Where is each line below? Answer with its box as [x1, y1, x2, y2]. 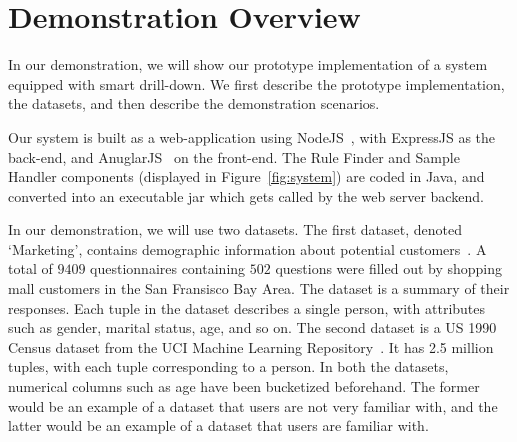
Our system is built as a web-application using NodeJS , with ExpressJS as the [8, 126, 496, 147]
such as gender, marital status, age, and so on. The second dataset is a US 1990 [8, 317, 497, 338]
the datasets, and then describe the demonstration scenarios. [8, 93, 380, 114]
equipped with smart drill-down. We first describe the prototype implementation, [8, 73, 505, 94]
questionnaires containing [90, 258, 246, 279]
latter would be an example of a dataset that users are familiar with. [8, 415, 429, 436]
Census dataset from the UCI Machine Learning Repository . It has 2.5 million [8, 336, 494, 357]
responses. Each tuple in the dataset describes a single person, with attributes [8, 297, 486, 318]
